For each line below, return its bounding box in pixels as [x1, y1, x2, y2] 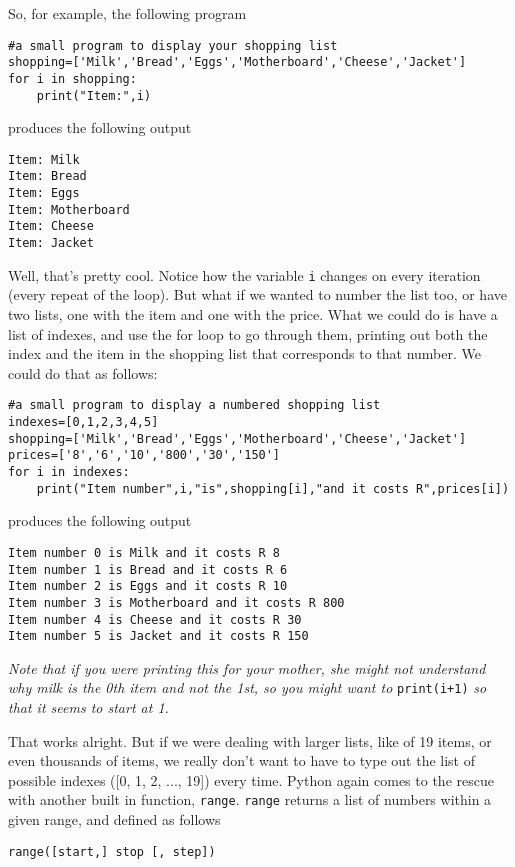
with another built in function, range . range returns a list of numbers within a [8, 789, 492, 810]
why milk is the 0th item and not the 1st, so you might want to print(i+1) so [8, 677, 487, 698]
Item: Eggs [8, 186, 80, 201]
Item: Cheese [8, 219, 94, 234]
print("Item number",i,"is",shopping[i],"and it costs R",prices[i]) [36, 481, 510, 496]
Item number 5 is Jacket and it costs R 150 [8, 629, 309, 644]
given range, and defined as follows [8, 809, 221, 830]
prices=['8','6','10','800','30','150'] [8, 448, 281, 463]
